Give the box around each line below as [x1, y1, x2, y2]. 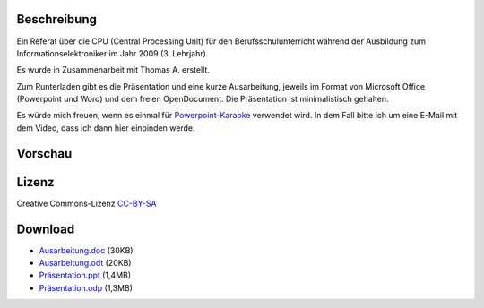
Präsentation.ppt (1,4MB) [39, 269, 132, 281]
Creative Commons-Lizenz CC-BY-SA [16, 198, 157, 209]
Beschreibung [16, 12, 98, 27]
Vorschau [16, 146, 73, 161]
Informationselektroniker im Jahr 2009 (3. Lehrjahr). [16, 47, 209, 58]
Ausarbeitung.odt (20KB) [39, 258, 132, 269]
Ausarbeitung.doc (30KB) [39, 244, 134, 255]
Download [16, 221, 75, 236]
